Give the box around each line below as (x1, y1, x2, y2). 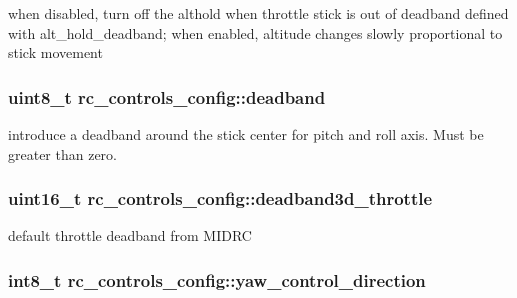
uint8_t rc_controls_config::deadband (8, 84, 326, 109)
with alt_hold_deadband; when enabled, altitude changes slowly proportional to (8, 22, 503, 43)
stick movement (8, 42, 103, 63)
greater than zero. (8, 143, 118, 164)
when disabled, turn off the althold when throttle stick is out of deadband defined (8, 3, 509, 23)
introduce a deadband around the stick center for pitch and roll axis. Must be (8, 124, 484, 144)
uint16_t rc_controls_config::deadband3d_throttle (8, 186, 433, 211)
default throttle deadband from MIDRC (8, 225, 252, 246)
